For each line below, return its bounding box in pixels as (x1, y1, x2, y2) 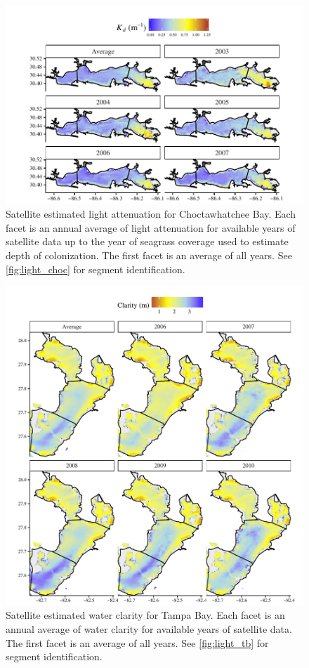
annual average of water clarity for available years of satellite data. (6, 622, 292, 636)
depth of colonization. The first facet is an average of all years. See (6, 248, 292, 263)
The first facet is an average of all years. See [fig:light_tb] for (6, 635, 269, 650)
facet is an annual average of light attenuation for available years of (6, 220, 296, 235)
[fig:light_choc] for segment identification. (6, 261, 185, 276)
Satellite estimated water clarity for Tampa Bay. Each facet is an (6, 608, 285, 622)
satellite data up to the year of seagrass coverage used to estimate (6, 234, 289, 249)
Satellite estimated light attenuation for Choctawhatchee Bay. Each (6, 207, 296, 221)
